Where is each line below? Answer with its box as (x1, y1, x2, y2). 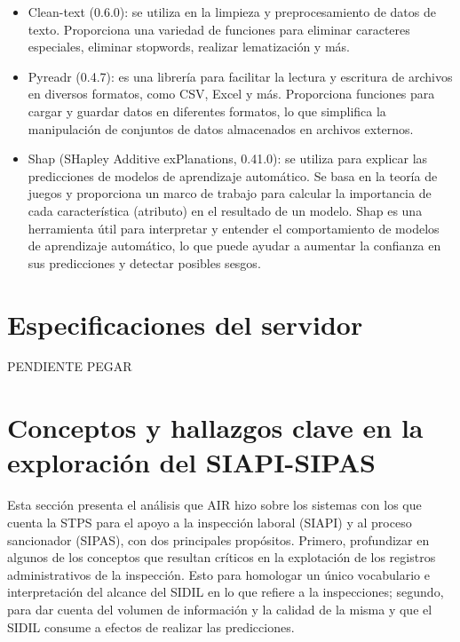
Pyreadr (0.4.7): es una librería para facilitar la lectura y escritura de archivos (28, 67, 453, 85)
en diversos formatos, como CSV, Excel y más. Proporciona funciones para (28, 84, 435, 103)
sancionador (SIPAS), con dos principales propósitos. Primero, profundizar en (7, 530, 430, 549)
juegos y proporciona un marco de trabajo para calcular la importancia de (28, 184, 432, 202)
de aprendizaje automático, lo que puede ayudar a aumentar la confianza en (28, 236, 441, 255)
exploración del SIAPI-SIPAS (7, 444, 376, 480)
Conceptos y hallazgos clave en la (7, 409, 424, 446)
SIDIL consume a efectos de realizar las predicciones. (7, 617, 295, 636)
